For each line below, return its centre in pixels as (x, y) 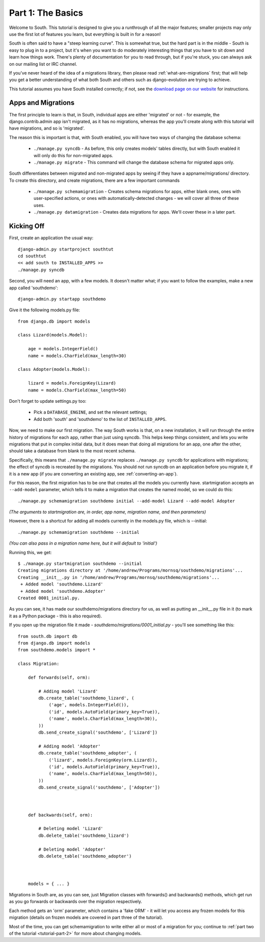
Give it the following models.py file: (45, 310)
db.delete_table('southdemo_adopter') (85, 856)
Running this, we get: (30, 552)
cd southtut (32, 256)
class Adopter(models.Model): (54, 369)
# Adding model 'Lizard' (68, 691)
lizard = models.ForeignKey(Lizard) (72, 383)
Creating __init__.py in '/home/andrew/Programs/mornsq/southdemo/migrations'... (119, 577)
